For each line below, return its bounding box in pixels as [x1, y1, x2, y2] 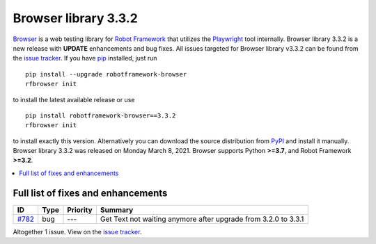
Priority [67, 205, 93, 215]
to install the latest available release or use [13, 95, 135, 104]
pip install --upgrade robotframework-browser [25, 70, 187, 78]
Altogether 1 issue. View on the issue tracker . [13, 227, 142, 236]
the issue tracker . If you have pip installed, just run [13, 54, 157, 63]
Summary [100, 205, 134, 215]
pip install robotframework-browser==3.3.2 [25, 111, 176, 120]
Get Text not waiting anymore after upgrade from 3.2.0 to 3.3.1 [100, 214, 304, 224]
